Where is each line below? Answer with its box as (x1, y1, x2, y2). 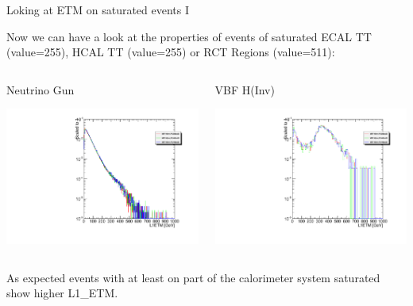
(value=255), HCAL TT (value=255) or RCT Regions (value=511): (6, 44, 335, 60)
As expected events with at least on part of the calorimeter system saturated (6, 269, 380, 285)
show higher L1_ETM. (6, 285, 118, 301)
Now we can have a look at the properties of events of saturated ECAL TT (6, 28, 372, 44)
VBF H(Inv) (214, 81, 275, 98)
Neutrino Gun (6, 81, 75, 98)
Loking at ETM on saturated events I (6, 2, 190, 17)
